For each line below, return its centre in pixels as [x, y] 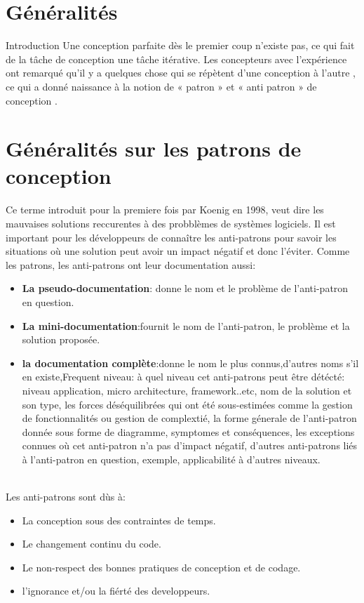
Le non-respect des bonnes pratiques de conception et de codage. [161, 567]
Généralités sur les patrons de [154, 148]
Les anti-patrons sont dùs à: [66, 497]
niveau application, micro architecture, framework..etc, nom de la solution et [187, 390]
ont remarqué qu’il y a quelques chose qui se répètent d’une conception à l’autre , [181, 73]
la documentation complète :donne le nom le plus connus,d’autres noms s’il [190, 363]
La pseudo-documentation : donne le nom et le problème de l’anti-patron [185, 288]
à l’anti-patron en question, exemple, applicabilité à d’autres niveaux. [171, 459]
